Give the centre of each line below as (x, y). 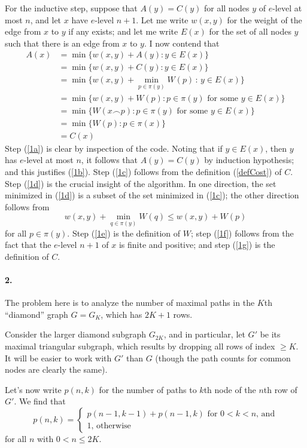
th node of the (230, 389)
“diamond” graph (37, 314)
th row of (280, 389)
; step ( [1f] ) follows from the (242, 233)
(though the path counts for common (223, 358)
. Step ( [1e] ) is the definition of (124, 233)
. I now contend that (182, 43)
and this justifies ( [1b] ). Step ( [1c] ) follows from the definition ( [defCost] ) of (143, 171)
